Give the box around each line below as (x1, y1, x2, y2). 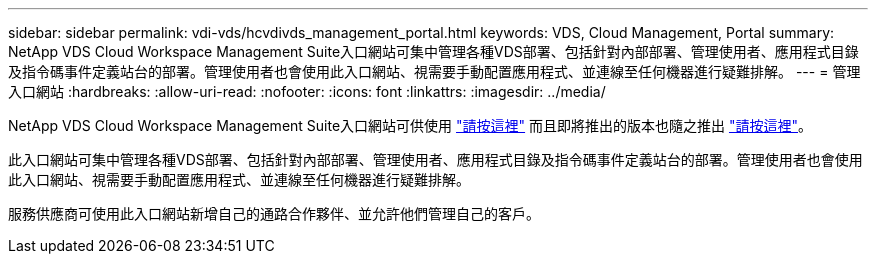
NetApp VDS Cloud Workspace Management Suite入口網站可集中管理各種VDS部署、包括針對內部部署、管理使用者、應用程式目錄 (8, 43, 859, 60)
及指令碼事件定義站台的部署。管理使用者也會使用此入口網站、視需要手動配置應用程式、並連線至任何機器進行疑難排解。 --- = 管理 (8, 63, 861, 80)
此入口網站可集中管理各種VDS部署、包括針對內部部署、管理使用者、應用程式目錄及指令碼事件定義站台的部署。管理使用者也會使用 (8, 151, 863, 168)
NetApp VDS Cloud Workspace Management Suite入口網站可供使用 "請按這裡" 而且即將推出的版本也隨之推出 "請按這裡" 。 (8, 117, 812, 134)
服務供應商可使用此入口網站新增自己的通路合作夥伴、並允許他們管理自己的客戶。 (8, 205, 540, 222)
